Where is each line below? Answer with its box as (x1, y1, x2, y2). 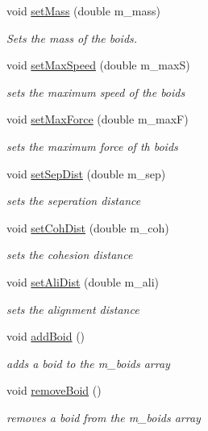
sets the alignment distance (6, 300, 139, 317)
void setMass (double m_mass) (6, 2, 160, 19)
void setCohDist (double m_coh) (6, 219, 169, 236)
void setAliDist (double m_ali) (6, 273, 159, 290)
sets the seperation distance (6, 192, 141, 209)
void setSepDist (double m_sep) (6, 165, 166, 182)
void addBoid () (6, 328, 85, 345)
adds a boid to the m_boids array (6, 354, 170, 371)
